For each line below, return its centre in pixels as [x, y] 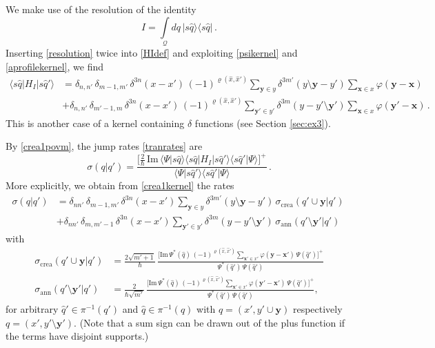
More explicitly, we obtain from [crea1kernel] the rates [120, 185]
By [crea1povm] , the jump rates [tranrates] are [104, 146]
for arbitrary [32, 309]
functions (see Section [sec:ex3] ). [263, 123]
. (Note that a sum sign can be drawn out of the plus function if [210, 322]
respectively [317, 309]
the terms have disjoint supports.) [77, 336]
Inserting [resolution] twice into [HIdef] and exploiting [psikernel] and [152, 52]
